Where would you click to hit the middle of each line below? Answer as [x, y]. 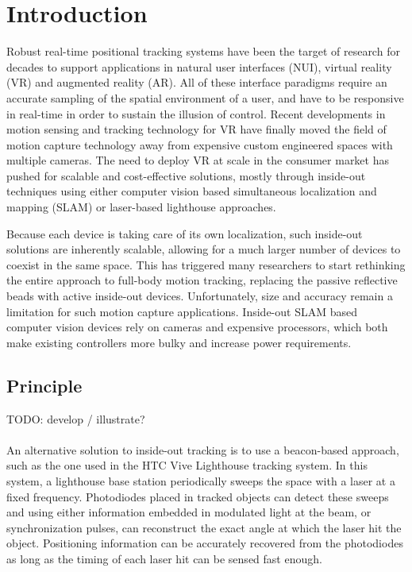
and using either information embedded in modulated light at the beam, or [189, 512]
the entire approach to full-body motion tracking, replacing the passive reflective [202, 280]
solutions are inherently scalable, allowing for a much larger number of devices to [204, 249]
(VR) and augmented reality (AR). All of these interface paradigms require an [197, 82]
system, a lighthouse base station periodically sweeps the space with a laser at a [201, 480]
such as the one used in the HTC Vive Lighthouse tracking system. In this [187, 465]
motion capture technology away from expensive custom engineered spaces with [200, 144]
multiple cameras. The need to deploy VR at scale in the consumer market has [198, 160]
